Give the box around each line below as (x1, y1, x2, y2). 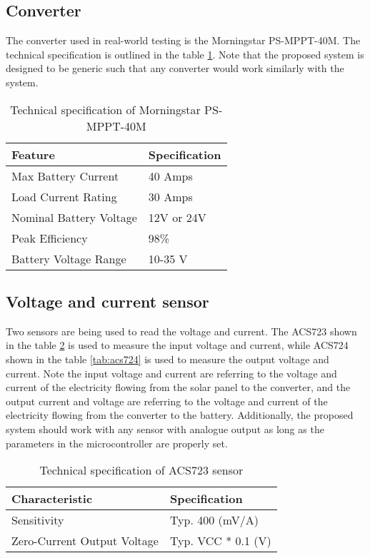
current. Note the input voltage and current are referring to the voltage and (6, 365, 337, 380)
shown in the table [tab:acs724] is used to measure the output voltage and (6, 351, 329, 366)
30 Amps (148, 188, 193, 205)
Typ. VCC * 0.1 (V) (169, 532, 271, 549)
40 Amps (148, 167, 193, 184)
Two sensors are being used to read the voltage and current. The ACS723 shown (6, 323, 357, 338)
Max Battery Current (11, 167, 119, 184)
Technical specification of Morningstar (10, 101, 201, 118)
